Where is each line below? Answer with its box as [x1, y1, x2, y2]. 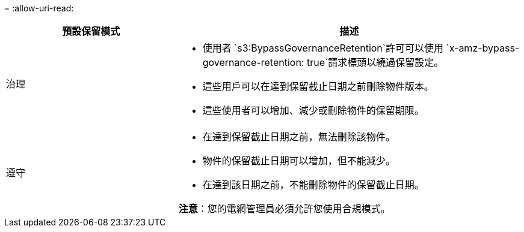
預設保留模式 [62, 25, 120, 37]
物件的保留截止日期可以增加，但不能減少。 [202, 155, 395, 167]
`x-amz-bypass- [446, 42, 520, 54]
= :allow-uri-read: [4, 3, 74, 13]
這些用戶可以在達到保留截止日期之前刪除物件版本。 [202, 80, 434, 92]
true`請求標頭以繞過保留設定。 [306, 56, 444, 68]
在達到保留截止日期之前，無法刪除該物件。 [202, 131, 395, 143]
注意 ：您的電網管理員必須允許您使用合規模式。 [178, 203, 390, 215]
